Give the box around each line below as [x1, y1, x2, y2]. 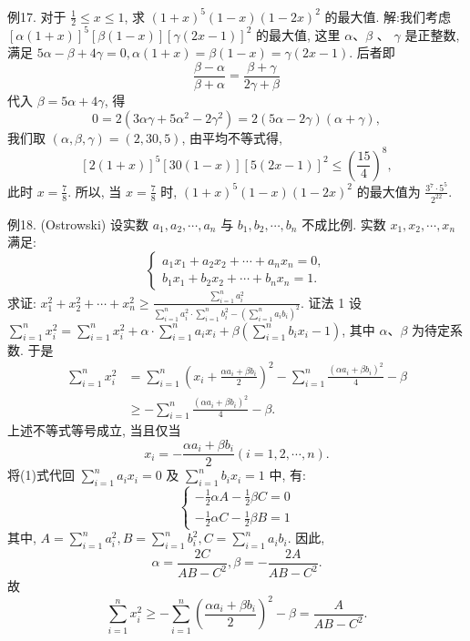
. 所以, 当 [67, 181, 122, 200]
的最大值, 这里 [256, 25, 341, 44]
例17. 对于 [7, 6, 66, 25]
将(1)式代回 [7, 465, 75, 484]
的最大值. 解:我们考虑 [324, 6, 451, 25]
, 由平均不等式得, [181, 127, 282, 147]
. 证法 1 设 [301, 292, 362, 311]
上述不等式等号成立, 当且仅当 [7, 421, 181, 440]
